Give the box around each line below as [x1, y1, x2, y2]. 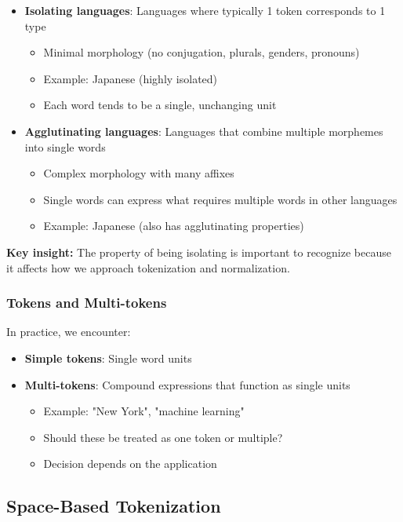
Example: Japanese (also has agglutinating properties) [43, 217, 304, 234]
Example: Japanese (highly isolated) [43, 70, 218, 86]
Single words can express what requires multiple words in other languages [43, 191, 398, 207]
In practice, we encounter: [6, 323, 131, 340]
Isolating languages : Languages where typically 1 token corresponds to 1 [24, 2, 386, 18]
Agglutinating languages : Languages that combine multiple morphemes [24, 122, 383, 139]
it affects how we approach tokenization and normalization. [6, 259, 290, 276]
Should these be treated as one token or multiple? [43, 429, 283, 445]
